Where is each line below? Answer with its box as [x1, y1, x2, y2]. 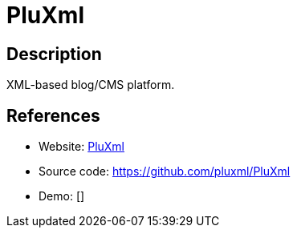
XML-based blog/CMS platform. [6, 78, 175, 92]
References [6, 105, 100, 126]
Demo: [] [39, 189, 85, 204]
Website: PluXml [39, 139, 125, 154]
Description [6, 43, 102, 64]
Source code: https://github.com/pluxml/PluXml [39, 164, 291, 179]
